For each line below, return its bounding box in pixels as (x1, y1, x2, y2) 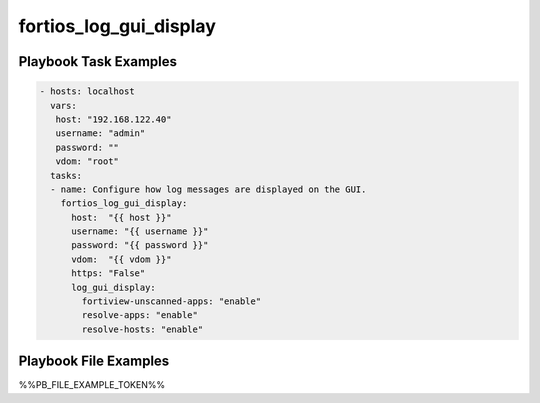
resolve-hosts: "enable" (81, 323, 204, 335)
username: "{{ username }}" (71, 226, 209, 237)
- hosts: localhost (39, 86, 135, 97)
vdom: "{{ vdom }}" (71, 253, 172, 265)
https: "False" (71, 268, 146, 279)
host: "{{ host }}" (71, 211, 172, 223)
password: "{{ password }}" (71, 240, 209, 251)
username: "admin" (55, 128, 146, 139)
